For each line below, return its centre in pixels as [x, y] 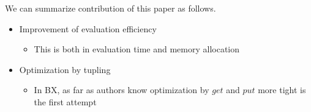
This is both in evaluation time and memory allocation [137, 49]
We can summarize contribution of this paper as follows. [111, 8]
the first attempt [65, 101]
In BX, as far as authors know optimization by [122, 90]
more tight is [282, 90]
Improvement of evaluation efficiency [88, 28]
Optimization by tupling [65, 69]
